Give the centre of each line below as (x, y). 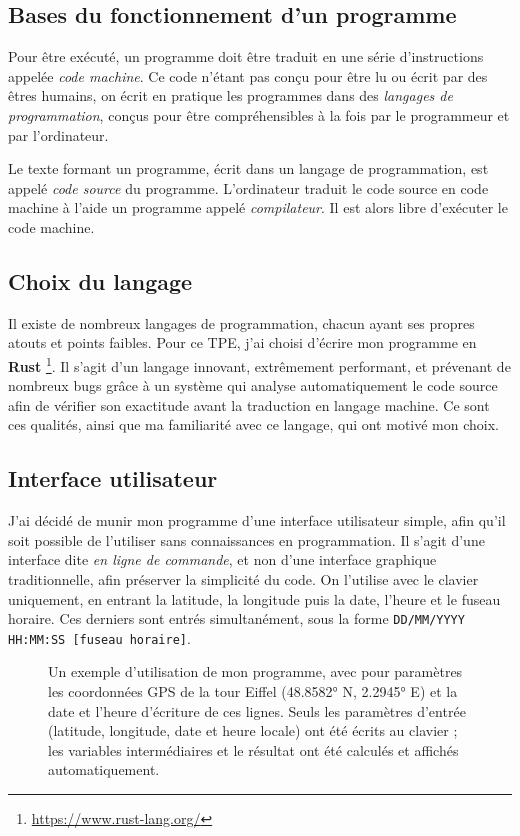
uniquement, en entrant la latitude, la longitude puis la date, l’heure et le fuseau (254, 598)
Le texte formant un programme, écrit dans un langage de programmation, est (248, 168)
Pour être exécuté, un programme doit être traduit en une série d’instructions (246, 56)
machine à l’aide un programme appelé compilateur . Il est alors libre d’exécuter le (258, 207)
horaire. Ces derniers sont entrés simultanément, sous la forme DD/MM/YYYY (236, 618)
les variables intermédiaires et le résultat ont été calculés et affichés (253, 749)
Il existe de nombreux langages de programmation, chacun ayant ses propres (241, 322)
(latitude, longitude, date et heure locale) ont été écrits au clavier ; (253, 730)
